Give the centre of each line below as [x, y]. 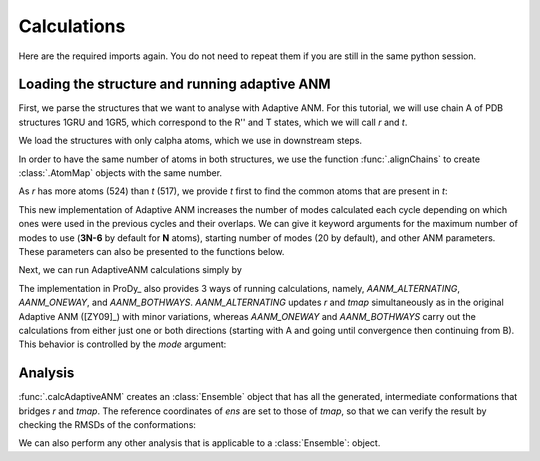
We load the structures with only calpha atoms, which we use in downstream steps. [190, 141]
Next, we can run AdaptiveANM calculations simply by [130, 270]
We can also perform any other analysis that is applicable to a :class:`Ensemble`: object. [199, 443]
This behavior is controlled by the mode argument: [122, 344]
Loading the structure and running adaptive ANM [174, 84]
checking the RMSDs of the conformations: [107, 424]
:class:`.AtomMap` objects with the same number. [120, 173]
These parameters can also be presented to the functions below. [151, 251]
